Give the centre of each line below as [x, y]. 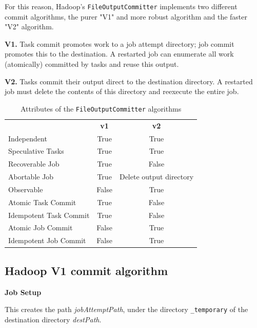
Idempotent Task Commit [49, 215]
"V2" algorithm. [29, 26]
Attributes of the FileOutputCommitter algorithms [101, 108]
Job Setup [23, 292]
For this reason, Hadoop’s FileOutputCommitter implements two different [121, 6]
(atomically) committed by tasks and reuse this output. [92, 64]
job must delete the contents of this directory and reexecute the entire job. [122, 91]
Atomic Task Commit [42, 202]
